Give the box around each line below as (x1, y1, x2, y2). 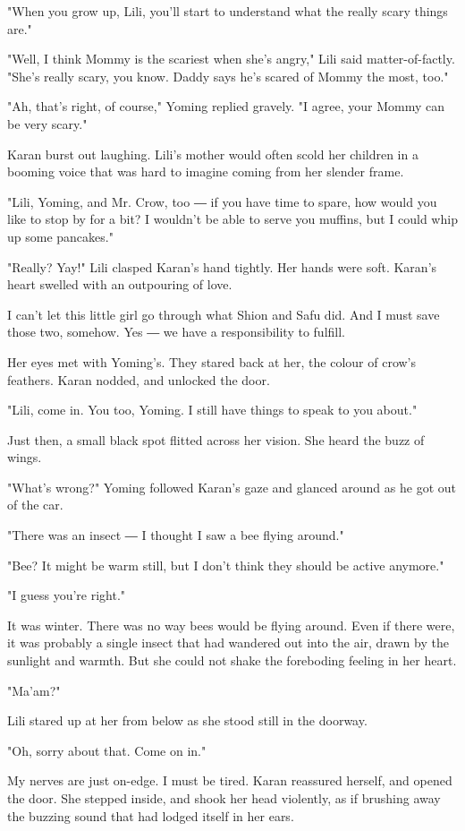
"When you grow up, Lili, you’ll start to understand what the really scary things (7, 2, 448, 20)
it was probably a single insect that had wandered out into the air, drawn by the (7, 633, 449, 652)
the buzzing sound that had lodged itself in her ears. (7, 806, 294, 825)
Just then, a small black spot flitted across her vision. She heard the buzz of (7, 430, 425, 449)
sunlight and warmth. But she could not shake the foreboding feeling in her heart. (7, 651, 457, 670)
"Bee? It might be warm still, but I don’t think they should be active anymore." (7, 555, 444, 574)
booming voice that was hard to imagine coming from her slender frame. (7, 162, 404, 181)
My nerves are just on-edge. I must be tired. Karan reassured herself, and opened (7, 771, 452, 790)
